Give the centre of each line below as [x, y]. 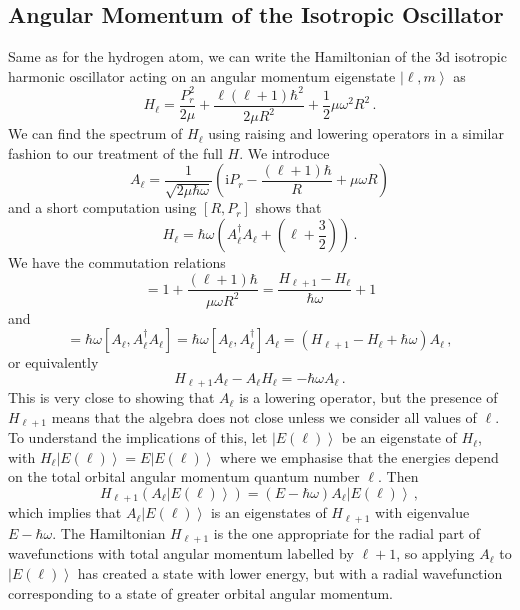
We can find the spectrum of [95, 133]
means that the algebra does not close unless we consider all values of [264, 416]
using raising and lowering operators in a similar [356, 133]
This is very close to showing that [111, 397]
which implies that [65, 512]
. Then [398, 476]
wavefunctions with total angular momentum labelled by [181, 553]
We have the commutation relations [117, 262]
